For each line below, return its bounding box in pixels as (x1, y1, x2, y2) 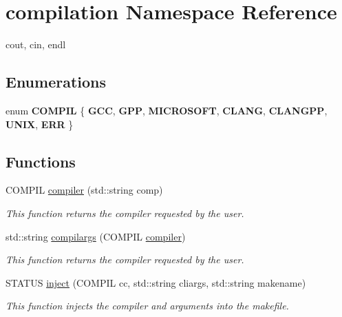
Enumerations (6, 71, 107, 92)
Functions (6, 150, 76, 172)
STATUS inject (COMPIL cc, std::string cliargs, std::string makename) (6, 275, 306, 289)
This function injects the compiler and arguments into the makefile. (6, 298, 289, 313)
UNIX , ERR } (6, 116, 74, 131)
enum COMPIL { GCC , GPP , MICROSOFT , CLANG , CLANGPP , (6, 103, 328, 117)
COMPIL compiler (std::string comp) (6, 183, 163, 197)
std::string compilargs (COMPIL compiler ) (6, 229, 186, 243)
